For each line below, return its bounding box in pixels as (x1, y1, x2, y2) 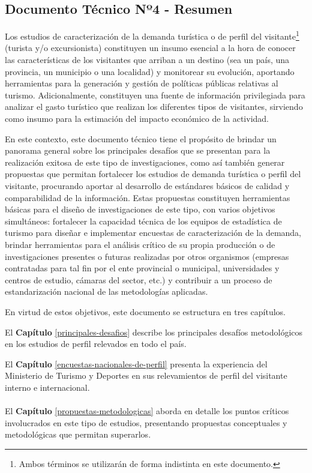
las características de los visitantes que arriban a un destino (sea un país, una (5, 53, 290, 66)
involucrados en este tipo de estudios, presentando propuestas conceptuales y (5, 416, 287, 429)
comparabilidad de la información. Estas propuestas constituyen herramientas (5, 191, 290, 203)
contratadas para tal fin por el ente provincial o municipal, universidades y (5, 262, 280, 274)
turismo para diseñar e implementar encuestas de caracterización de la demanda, (5, 226, 302, 239)
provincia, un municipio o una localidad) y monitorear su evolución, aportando (5, 65, 295, 77)
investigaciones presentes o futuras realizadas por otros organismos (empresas (5, 250, 289, 262)
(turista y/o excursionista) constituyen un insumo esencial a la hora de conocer (5, 41, 296, 54)
